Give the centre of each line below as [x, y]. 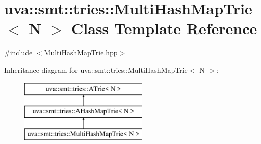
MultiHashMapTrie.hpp [81, 53]
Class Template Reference [164, 28]
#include [18, 53]
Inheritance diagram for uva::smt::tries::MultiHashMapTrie [96, 69]
